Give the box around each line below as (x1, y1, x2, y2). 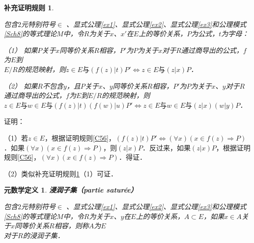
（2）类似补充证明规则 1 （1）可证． (4, 168, 117, 178)
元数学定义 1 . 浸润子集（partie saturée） (4, 185, 138, 195)
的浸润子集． (23, 230, 64, 240)
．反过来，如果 (142, 142, 191, 152)
